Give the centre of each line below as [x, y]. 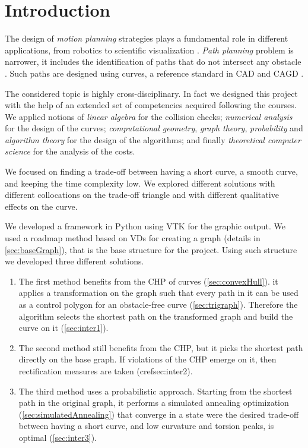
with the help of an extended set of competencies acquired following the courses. [151, 105]
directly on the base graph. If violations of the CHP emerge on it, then [147, 359]
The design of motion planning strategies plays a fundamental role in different [147, 38]
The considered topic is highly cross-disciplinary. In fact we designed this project [151, 93]
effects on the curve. [41, 206]
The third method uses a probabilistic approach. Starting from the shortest [155, 391]
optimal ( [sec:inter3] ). [58, 437]
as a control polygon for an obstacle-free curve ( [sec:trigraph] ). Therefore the [158, 304]
